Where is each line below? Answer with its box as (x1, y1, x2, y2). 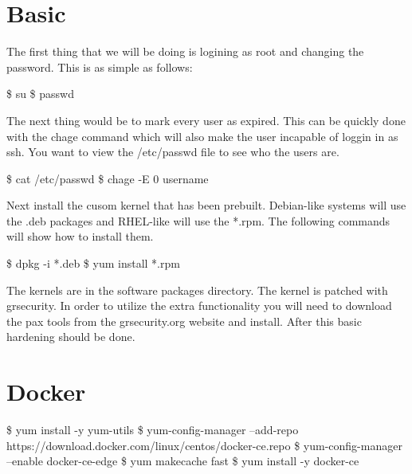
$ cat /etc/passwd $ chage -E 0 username (6, 170, 209, 186)
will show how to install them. (6, 228, 154, 245)
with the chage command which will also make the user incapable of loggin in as (6, 127, 398, 144)
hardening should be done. (6, 328, 135, 345)
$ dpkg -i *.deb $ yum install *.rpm (6, 255, 180, 272)
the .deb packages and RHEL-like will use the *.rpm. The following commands (6, 212, 390, 229)
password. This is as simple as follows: (6, 58, 193, 75)
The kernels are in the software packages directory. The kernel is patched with (6, 281, 388, 298)
